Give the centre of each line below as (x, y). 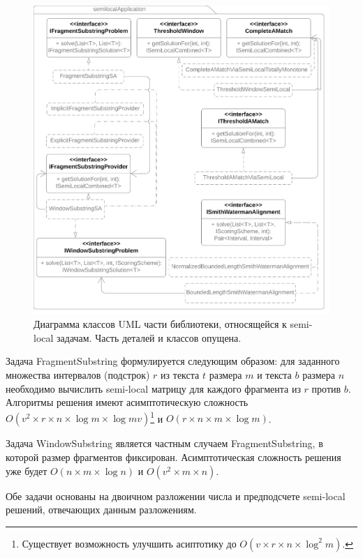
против (326, 388)
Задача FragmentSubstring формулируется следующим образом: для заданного (173, 361)
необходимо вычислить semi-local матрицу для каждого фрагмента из (153, 388)
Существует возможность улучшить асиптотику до (129, 543)
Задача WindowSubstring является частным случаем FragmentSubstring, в (164, 443)
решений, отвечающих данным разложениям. (101, 510)
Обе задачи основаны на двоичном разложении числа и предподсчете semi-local (176, 496)
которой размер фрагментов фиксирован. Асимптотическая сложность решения (173, 457)
